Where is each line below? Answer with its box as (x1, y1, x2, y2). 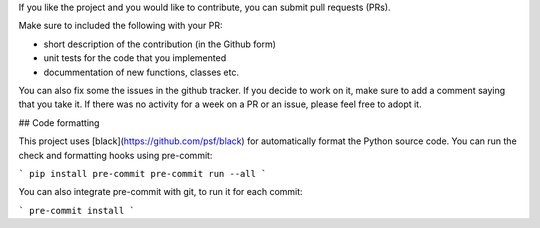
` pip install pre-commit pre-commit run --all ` (18, 168, 267, 179)
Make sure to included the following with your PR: (18, 20, 223, 32)
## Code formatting (18, 116, 100, 129)
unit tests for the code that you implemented (43, 52, 227, 64)
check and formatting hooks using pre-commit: (18, 149, 213, 161)
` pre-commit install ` (18, 205, 135, 216)
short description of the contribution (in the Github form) (43, 38, 277, 50)
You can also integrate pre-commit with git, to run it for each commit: (18, 186, 304, 198)
